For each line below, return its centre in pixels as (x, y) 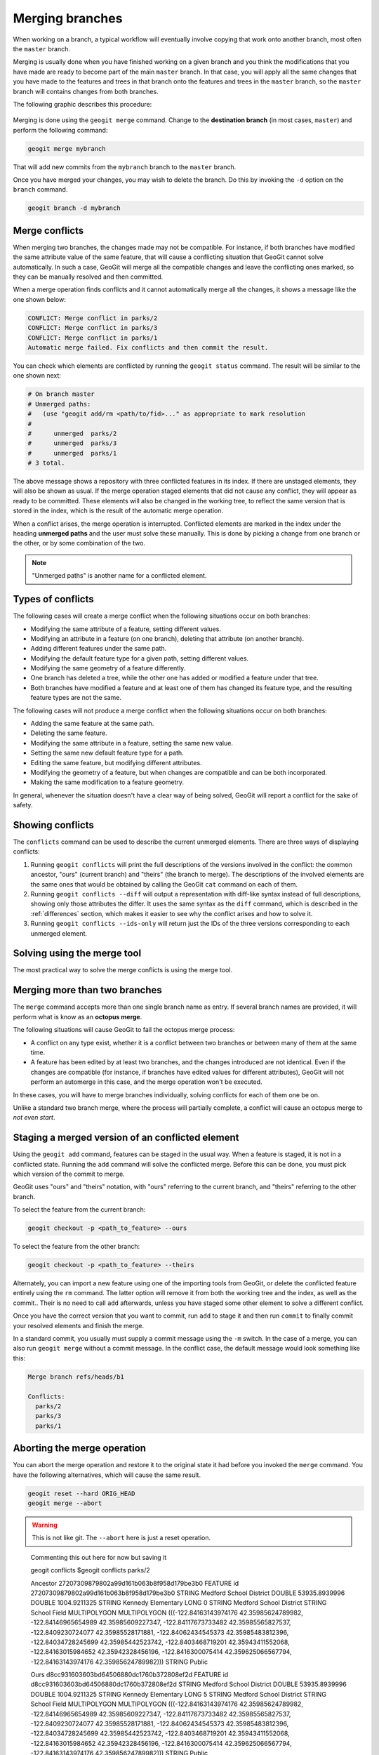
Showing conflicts (53, 825)
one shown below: (39, 299)
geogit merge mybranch (67, 148)
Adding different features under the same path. (99, 649)
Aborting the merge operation (80, 1449)
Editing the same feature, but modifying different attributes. (117, 762)
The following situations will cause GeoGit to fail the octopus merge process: (124, 1030)
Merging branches (68, 18)
